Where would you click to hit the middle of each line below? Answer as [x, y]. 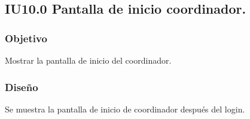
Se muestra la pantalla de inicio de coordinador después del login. [125, 109]
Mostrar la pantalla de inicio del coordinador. [88, 60]
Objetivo [26, 38]
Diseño [22, 87]
